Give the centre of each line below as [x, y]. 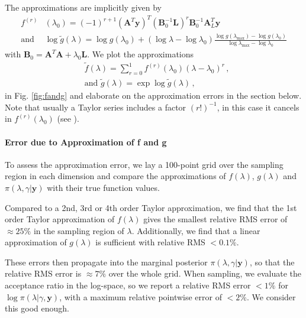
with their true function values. [103, 187]
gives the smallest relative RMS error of [215, 219]
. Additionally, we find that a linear [196, 230]
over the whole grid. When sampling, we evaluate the [205, 273]
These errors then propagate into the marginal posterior [106, 262]
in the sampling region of [79, 230]
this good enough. [37, 308]
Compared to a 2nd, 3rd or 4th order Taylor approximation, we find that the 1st [151, 207]
